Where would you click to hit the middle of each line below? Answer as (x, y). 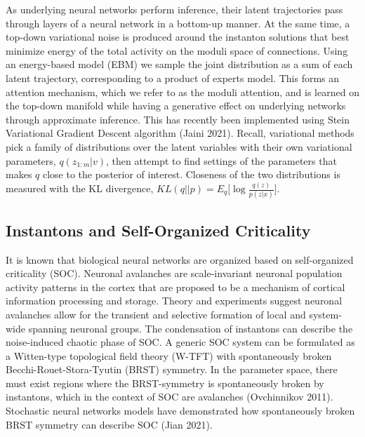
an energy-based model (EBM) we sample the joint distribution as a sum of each (179, 64)
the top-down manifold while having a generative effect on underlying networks (176, 106)
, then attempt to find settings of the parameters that (221, 160)
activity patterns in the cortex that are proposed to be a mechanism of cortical (175, 287)
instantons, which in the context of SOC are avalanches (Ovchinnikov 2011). (170, 397)
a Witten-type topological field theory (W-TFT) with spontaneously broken (169, 355)
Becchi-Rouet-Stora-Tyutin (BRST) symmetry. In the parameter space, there (172, 369)
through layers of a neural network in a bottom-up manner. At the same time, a (178, 23)
